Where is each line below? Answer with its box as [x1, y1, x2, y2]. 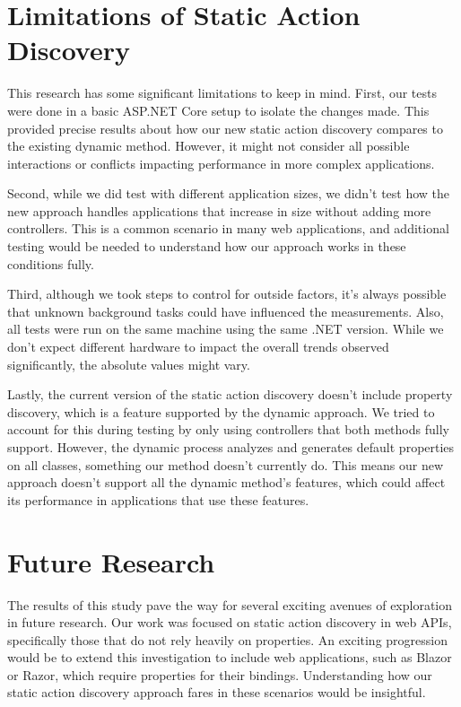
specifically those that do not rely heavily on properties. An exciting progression [7, 630, 448, 649]
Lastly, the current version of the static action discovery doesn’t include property [7, 385, 453, 404]
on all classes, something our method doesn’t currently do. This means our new [7, 455, 444, 474]
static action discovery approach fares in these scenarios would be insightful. [7, 683, 426, 702]
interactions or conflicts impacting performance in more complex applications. [7, 153, 435, 172]
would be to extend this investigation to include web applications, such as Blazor [7, 648, 452, 667]
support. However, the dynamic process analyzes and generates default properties [7, 438, 455, 456]
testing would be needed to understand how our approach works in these [7, 237, 406, 256]
